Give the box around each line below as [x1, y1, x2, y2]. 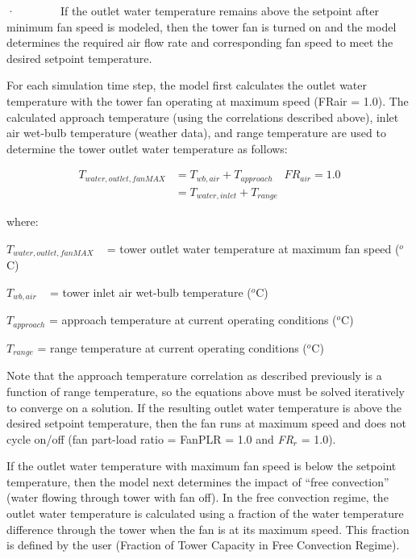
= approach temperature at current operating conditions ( [48, 311, 337, 328]
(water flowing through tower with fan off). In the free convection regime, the [6, 489, 389, 506]
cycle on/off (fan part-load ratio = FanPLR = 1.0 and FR [6, 430, 293, 447]
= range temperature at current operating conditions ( [37, 339, 307, 356]
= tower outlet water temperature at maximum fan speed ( [106, 240, 400, 257]
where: [6, 213, 39, 230]
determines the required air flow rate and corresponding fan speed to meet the [6, 34, 393, 51]
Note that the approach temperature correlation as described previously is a [6, 367, 382, 384]
